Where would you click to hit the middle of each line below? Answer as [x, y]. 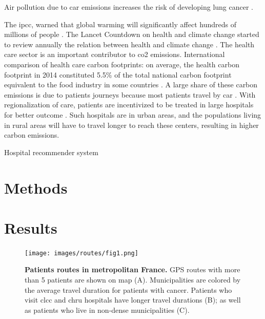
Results [31, 227]
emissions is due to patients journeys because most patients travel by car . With [130, 94]
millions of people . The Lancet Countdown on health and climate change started [132, 34]
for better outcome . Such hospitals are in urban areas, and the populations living [133, 114]
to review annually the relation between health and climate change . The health [129, 44]
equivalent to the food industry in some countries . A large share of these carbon [131, 85]
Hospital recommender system [51, 152]
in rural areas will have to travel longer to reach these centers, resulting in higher [131, 125]
